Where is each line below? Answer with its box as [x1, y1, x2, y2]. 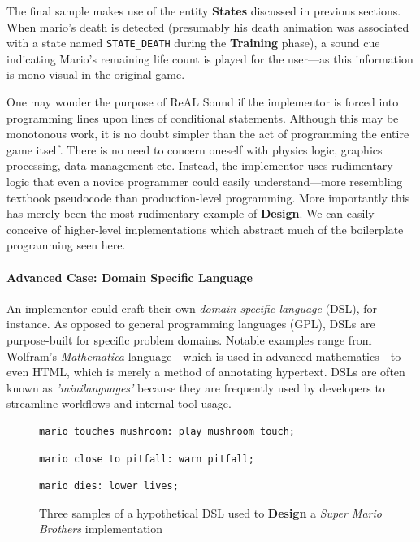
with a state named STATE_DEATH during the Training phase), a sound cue [6, 34, 380, 51]
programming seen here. [6, 236, 126, 254]
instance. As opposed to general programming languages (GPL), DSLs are [6, 315, 375, 332]
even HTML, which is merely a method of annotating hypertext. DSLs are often [6, 363, 405, 380]
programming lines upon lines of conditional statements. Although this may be [6, 109, 399, 126]
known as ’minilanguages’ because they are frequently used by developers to [6, 379, 385, 396]
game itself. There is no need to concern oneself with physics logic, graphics [6, 141, 383, 158]
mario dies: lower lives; [39, 480, 179, 492]
